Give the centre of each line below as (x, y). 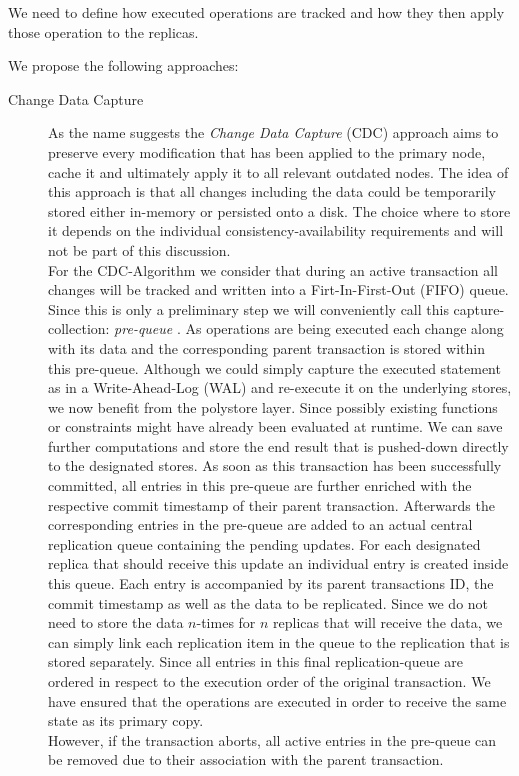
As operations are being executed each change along (344, 328)
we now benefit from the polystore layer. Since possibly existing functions (273, 406)
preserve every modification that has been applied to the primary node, (267, 151)
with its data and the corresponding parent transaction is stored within (266, 347)
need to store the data (116, 622)
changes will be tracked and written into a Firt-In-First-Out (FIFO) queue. (278, 289)
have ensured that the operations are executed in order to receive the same (277, 700)
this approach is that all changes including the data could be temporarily (272, 191)
